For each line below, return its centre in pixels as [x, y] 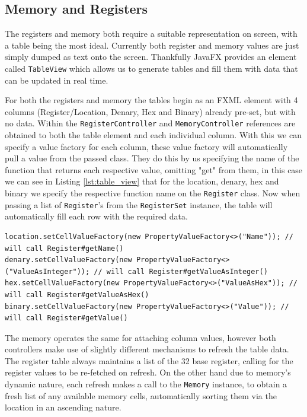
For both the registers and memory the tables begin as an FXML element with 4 [151, 100]
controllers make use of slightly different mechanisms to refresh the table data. [147, 349]
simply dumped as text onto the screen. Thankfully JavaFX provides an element [151, 57]
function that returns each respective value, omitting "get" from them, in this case [154, 169]
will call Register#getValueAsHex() [77, 295]
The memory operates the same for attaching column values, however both [140, 337]
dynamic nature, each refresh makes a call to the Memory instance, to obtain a [146, 384]
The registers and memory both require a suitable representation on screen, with [151, 34]
